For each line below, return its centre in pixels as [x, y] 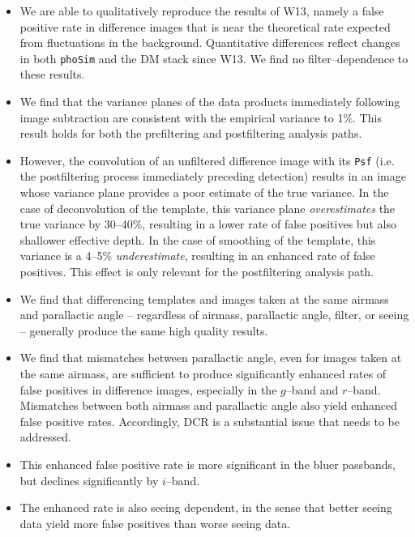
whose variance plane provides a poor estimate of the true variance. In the [204, 192]
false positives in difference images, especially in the [148, 389]
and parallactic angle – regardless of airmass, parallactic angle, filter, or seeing [214, 315]
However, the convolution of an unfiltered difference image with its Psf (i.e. [207, 160]
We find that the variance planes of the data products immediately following [210, 102]
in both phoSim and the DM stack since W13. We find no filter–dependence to [214, 58]
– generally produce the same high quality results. [144, 330]
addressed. [45, 437]
